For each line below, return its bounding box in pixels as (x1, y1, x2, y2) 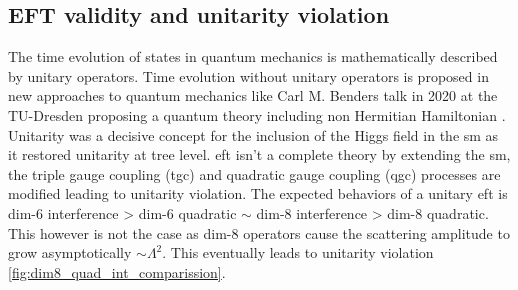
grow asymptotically (8, 242, 132, 263)
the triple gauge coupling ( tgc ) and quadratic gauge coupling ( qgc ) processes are (8, 163, 501, 184)
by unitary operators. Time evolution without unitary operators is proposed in (8, 65, 489, 86)
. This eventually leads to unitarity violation (162, 242, 434, 263)
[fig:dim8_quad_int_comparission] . (8, 261, 226, 282)
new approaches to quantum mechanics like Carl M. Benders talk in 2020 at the (8, 85, 498, 106)
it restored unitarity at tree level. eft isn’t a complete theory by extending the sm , (8, 144, 511, 165)
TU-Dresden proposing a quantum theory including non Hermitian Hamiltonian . (8, 104, 506, 125)
